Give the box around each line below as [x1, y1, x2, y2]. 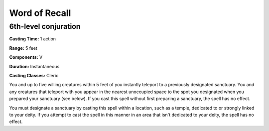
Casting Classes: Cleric [9, 72, 59, 78]
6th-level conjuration [9, 22, 81, 31]
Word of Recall [9, 7, 71, 18]
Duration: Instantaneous [9, 63, 60, 69]
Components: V [9, 54, 43, 60]
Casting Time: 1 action [9, 36, 56, 42]
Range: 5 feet [9, 45, 37, 51]
